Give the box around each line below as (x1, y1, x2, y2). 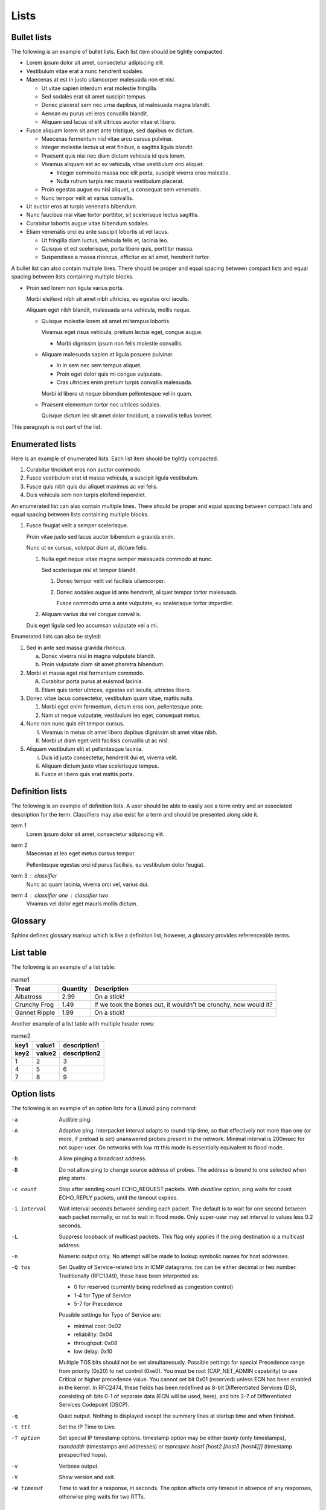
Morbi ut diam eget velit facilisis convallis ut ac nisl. (41, 737, 169, 744)
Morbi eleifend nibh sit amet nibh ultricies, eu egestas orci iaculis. (26, 295, 190, 302)
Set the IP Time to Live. (59, 1423, 117, 1431)
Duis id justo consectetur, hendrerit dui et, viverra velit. (41, 754, 178, 761)
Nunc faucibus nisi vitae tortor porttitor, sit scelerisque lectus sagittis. (26, 211, 199, 219)
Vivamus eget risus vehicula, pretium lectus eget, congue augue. (41, 329, 203, 336)
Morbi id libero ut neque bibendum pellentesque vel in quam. (41, 390, 193, 397)
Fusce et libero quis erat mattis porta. (41, 771, 135, 778)
